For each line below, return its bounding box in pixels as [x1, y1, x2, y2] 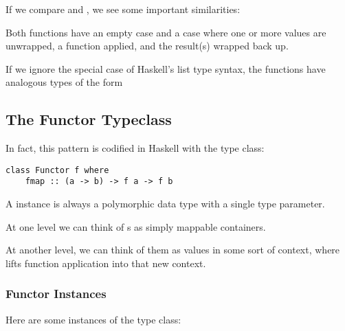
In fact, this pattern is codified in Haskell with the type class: [5, 141, 265, 155]
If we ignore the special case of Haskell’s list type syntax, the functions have [5, 61, 326, 76]
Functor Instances [5, 285, 107, 302]
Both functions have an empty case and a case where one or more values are [5, 25, 326, 39]
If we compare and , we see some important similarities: [5, 2, 241, 16]
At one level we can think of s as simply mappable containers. [5, 219, 266, 233]
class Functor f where [5, 165, 109, 175]
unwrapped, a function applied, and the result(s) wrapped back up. [5, 38, 289, 53]
